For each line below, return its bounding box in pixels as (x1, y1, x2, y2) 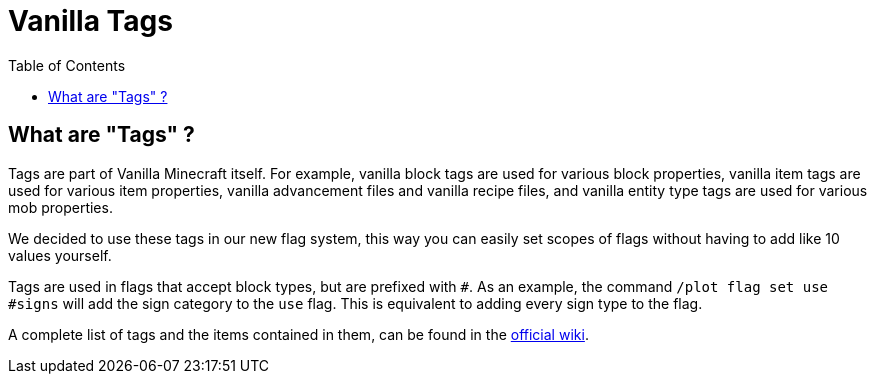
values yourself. (8, 246, 112, 264)
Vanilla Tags (8, 4, 173, 38)
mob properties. (8, 198, 113, 216)
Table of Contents (8, 56, 126, 74)
